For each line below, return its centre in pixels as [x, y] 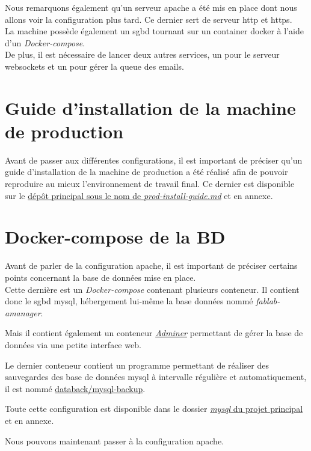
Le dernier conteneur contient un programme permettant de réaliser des [137, 365]
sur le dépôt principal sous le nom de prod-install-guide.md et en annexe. [139, 195]
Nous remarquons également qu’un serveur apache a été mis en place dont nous [151, 7]
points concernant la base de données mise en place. [100, 277]
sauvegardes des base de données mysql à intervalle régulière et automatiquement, [156, 377]
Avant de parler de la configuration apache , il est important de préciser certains [151, 265]
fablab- [268, 301]
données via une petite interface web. [73, 344]
